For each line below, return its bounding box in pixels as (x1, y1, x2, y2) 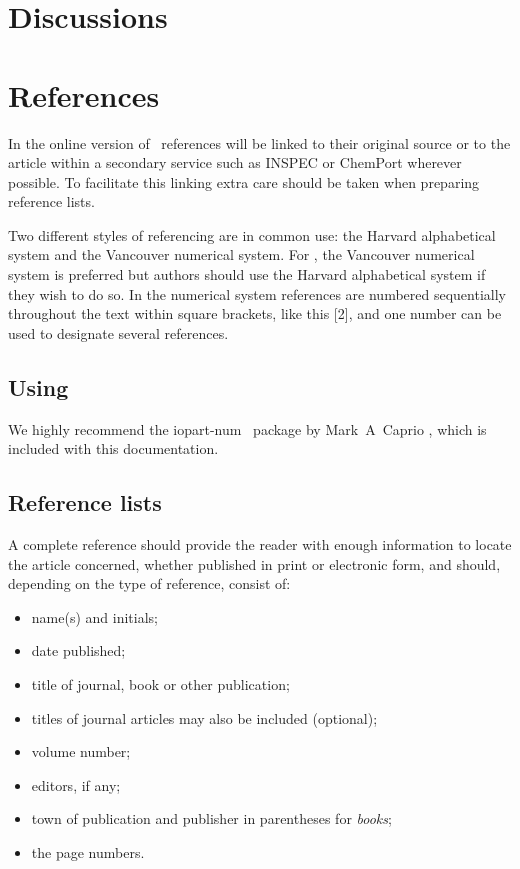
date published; (31, 640, 126, 661)
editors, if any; (31, 774, 121, 795)
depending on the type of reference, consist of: (8, 573, 291, 594)
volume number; (31, 741, 131, 762)
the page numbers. (31, 841, 145, 862)
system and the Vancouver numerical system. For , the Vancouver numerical (8, 244, 475, 265)
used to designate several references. (8, 322, 229, 343)
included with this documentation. (8, 438, 219, 459)
